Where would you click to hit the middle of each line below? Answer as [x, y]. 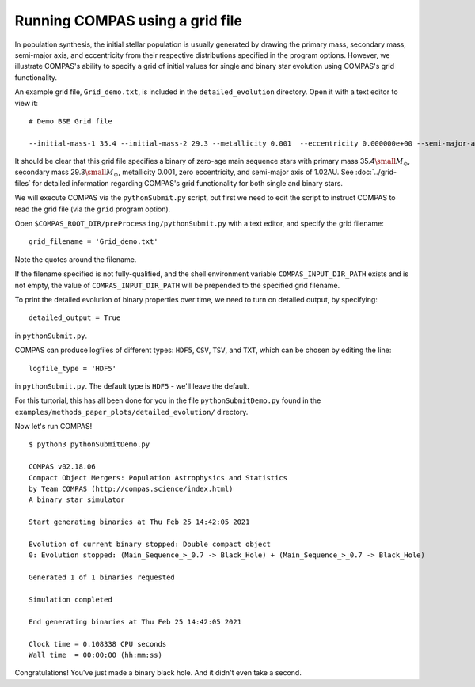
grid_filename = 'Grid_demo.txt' [93, 242]
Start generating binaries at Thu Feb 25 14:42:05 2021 [139, 522]
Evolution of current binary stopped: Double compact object [150, 544]
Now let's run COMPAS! [53, 427]
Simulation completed [70, 599]
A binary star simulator [77, 500]
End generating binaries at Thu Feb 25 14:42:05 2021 [135, 622]
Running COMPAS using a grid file [129, 21]
